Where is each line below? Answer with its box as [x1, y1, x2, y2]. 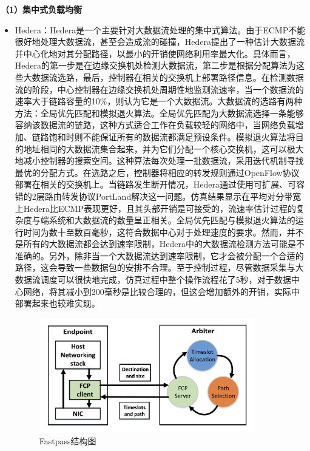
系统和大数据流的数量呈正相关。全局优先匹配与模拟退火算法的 [49, 214, 295, 226]
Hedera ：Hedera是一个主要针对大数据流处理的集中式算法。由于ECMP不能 [15, 23, 306, 36]
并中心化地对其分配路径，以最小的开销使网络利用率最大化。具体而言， [15, 47, 295, 59]
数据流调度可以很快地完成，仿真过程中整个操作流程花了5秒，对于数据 [15, 273, 291, 286]
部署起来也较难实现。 [15, 297, 100, 310]
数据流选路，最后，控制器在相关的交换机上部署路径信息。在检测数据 [32, 70, 304, 83]
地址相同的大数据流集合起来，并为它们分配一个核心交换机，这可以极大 [23, 142, 304, 155]
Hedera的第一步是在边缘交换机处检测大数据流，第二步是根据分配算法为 [15, 59, 296, 72]
